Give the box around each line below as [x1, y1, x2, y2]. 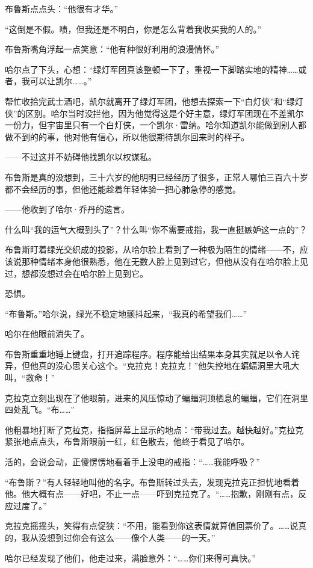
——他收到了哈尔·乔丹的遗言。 [5, 203, 129, 215]
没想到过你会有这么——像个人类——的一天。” [38, 531, 215, 543]
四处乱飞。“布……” [5, 403, 75, 416]
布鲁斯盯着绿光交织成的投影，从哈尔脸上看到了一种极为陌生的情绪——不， [5, 243, 300, 256]
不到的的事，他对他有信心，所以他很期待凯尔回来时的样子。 [13, 130, 249, 143]
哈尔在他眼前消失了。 [5, 327, 89, 340]
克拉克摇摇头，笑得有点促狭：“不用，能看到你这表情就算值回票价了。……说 [5, 519, 299, 532]
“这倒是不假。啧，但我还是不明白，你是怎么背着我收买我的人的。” [5, 22, 262, 35]
